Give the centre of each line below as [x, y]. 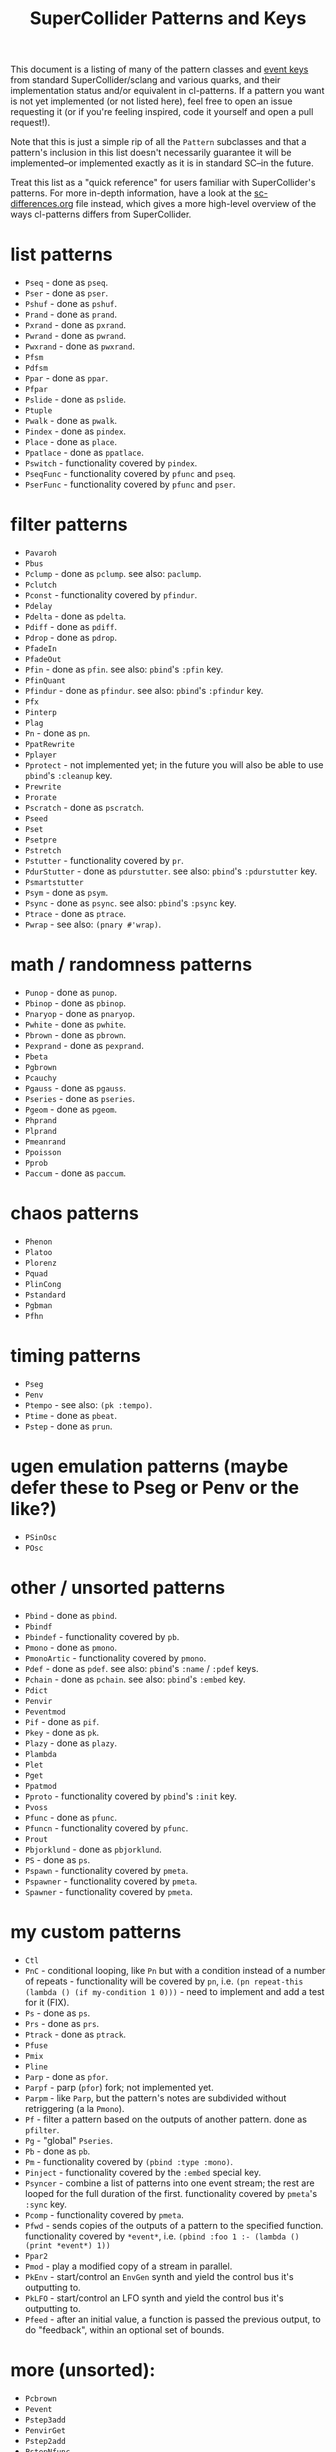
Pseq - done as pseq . [66, 283]
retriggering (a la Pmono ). [74, 2108]
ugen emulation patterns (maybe [149, 1466]
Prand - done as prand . [71, 314]
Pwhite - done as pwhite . [75, 1024]
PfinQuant [45, 681]
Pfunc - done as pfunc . [71, 1817]
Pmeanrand [45, 1142]
